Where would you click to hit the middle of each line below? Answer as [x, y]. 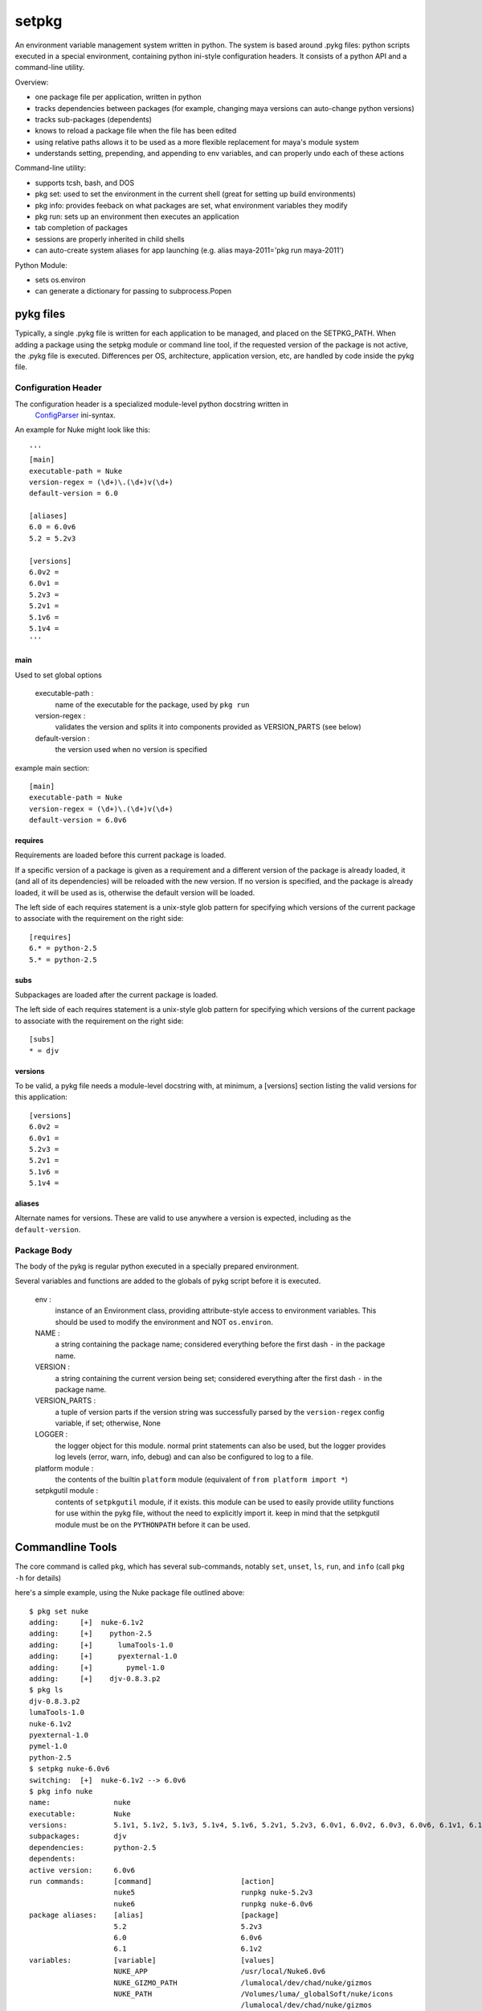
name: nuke [80, 1803]
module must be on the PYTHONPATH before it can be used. [153, 1524]
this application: [41, 1097]
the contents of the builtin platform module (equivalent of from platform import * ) [202, 1479]
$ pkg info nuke [61, 1791]
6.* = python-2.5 [63, 948]
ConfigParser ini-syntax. [76, 415]
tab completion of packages [82, 228]
